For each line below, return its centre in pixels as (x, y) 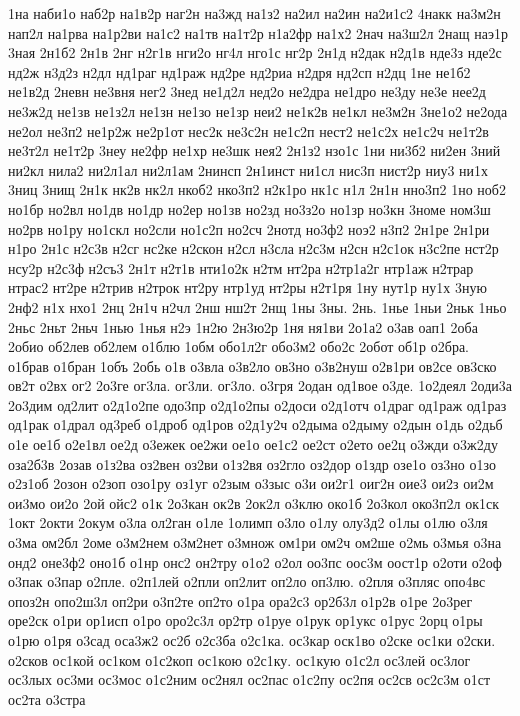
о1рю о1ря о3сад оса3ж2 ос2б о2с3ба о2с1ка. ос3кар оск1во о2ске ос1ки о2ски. (252, 640)
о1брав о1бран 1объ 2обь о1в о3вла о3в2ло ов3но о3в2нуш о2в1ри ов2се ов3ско (252, 365)
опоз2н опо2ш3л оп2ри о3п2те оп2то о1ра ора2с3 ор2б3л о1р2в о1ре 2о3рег (240, 600)
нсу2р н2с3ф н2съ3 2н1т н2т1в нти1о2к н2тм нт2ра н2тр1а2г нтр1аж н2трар (241, 267)
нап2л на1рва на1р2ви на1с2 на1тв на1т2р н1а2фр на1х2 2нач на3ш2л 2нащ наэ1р (258, 32)
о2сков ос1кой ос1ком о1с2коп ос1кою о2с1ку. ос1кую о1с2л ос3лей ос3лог (239, 659)
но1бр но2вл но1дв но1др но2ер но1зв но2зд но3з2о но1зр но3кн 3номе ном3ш (249, 208)
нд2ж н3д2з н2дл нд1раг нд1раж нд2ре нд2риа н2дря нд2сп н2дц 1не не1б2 (239, 71)
